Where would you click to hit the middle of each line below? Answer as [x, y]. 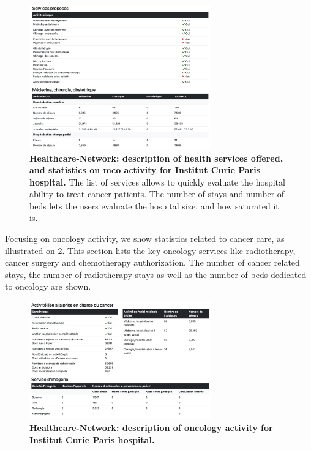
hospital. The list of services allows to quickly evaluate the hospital [157, 182]
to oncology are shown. [48, 286]
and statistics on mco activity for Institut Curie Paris [145, 170]
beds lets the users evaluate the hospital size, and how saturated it [154, 205]
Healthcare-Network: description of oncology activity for [151, 428]
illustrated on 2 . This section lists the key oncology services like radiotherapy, [150, 250]
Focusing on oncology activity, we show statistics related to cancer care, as [145, 238]
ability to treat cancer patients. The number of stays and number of [157, 194]
